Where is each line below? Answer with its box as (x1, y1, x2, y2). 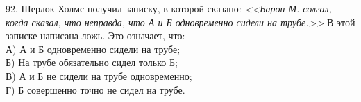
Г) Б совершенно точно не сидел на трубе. (6, 82, 185, 96)
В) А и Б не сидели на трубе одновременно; (6, 68, 192, 83)
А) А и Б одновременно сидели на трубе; (6, 41, 180, 56)
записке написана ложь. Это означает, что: (6, 28, 185, 43)
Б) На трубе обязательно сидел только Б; (6, 55, 178, 70)
